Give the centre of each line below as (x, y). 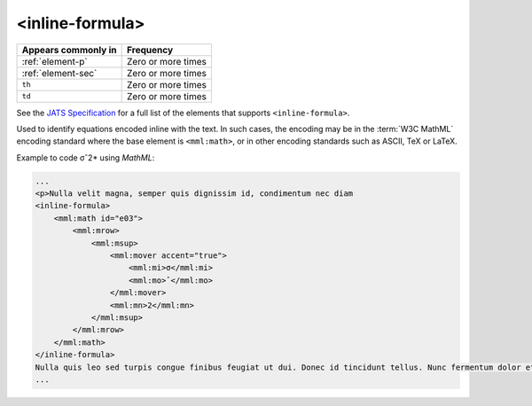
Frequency (150, 50)
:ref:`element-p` (55, 61)
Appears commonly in (69, 50)
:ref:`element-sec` (59, 73)
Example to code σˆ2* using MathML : (86, 157)
